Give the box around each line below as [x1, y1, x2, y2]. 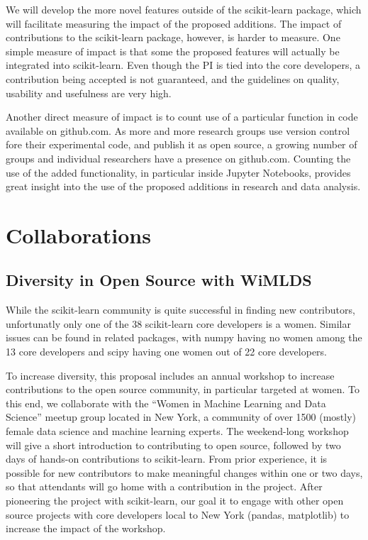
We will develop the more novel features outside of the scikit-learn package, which [6, 2, 362, 16]
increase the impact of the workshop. [6, 521, 166, 536]
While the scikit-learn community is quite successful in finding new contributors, [6, 302, 355, 317]
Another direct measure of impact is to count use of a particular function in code [6, 109, 358, 124]
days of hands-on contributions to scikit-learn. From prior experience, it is [6, 451, 328, 466]
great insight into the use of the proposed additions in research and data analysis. [6, 179, 361, 194]
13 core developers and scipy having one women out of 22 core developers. [6, 344, 328, 359]
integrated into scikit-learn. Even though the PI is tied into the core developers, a [6, 57, 361, 72]
